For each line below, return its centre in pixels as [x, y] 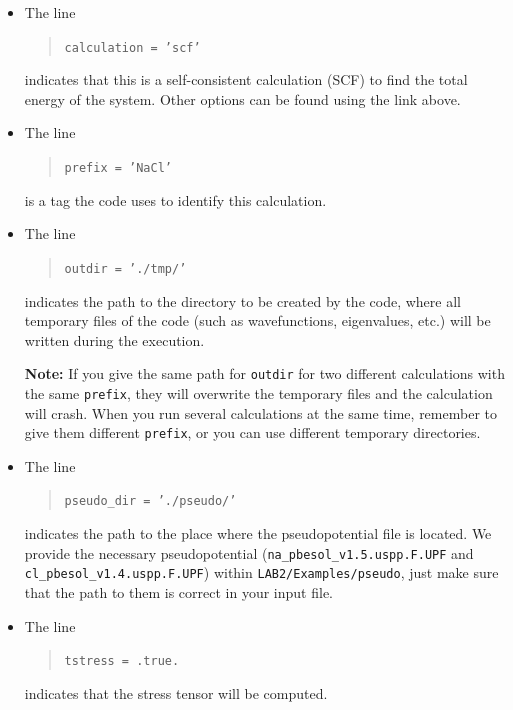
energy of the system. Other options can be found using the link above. [242, 98]
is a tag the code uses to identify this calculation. [175, 199]
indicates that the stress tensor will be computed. [176, 692]
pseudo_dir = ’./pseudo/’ [150, 501]
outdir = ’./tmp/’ [125, 268]
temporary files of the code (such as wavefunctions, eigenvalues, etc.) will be [257, 320]
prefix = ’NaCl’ [118, 168]
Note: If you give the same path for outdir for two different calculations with [264, 373]
